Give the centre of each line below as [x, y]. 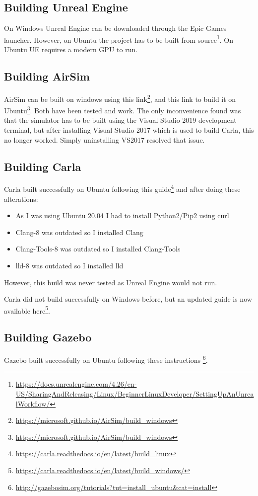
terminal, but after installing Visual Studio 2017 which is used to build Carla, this [129, 129]
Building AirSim [47, 76]
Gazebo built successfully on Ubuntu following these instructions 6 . [106, 359]
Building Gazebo [48, 337]
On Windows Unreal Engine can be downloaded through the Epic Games [115, 28]
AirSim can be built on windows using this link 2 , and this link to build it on [120, 98]
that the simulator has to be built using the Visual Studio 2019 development [120, 120]
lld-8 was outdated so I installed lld [69, 265]
